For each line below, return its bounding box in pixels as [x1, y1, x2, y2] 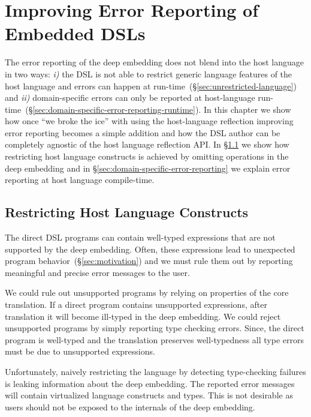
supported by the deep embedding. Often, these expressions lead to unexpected [5, 242, 295, 255]
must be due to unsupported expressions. [5, 345, 155, 358]
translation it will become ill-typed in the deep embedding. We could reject [5, 310, 281, 322]
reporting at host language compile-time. [5, 173, 155, 186]
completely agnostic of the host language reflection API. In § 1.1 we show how [5, 138, 289, 151]
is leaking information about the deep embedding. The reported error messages [5, 377, 295, 389]
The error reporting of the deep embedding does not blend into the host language [5, 56, 304, 68]
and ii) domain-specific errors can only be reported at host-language [5, 91, 255, 104]
